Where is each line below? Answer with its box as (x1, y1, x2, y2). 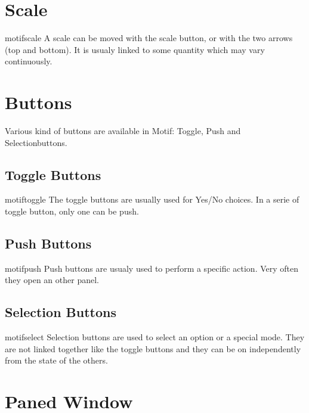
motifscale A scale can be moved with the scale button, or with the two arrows (5, 32, 293, 44)
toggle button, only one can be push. (5, 205, 139, 218)
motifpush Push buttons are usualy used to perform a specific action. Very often (5, 262, 299, 274)
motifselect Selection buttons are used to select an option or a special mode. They (5, 331, 305, 343)
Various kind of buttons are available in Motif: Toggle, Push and (5, 125, 241, 137)
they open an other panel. (5, 274, 99, 286)
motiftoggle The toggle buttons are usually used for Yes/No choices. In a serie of (5, 193, 299, 206)
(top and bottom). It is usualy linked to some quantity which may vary (5, 43, 265, 55)
